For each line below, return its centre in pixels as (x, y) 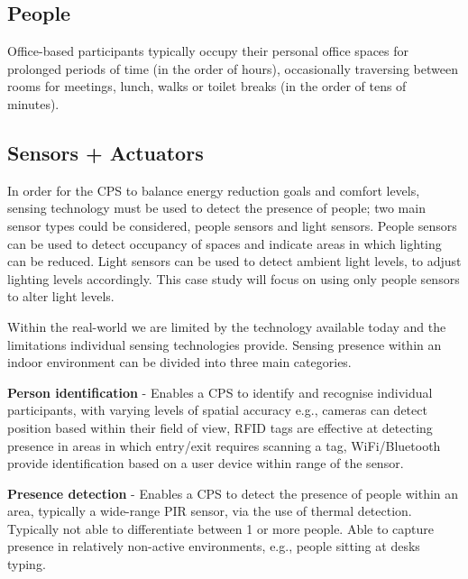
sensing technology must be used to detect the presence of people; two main (216, 208)
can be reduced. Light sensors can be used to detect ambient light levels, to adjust (234, 261)
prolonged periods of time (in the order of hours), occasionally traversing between (233, 68)
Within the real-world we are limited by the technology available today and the (227, 326)
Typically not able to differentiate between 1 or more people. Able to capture (221, 528)
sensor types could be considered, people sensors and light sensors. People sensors (232, 225)
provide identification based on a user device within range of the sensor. (206, 463)
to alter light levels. (61, 296)
